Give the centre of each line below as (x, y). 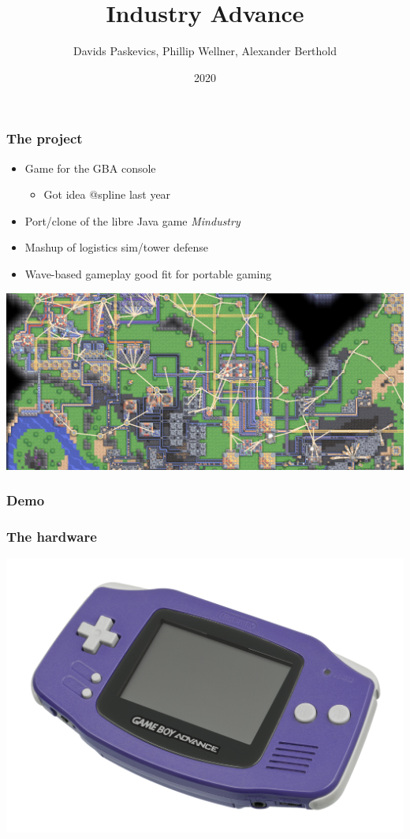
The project (45, 138)
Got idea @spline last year (107, 194)
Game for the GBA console (90, 168)
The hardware (52, 536)
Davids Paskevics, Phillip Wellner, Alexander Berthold (205, 51)
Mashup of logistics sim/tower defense (116, 247)
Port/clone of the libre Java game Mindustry (132, 220)
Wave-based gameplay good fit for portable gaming (148, 273)
